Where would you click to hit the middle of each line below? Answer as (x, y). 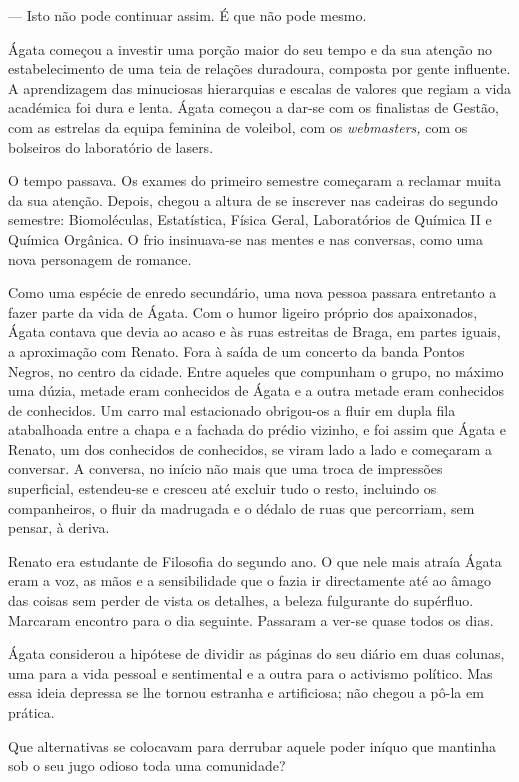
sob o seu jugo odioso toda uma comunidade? (147, 765)
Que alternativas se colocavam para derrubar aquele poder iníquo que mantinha (252, 745)
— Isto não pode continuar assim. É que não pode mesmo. (187, 15)
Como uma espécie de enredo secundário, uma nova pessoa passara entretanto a (252, 292)
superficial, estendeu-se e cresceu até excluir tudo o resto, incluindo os (222, 488)
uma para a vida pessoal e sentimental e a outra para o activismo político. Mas (250, 672)
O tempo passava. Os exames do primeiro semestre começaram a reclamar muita (255, 180)
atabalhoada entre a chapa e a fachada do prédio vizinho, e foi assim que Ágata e (257, 429)
